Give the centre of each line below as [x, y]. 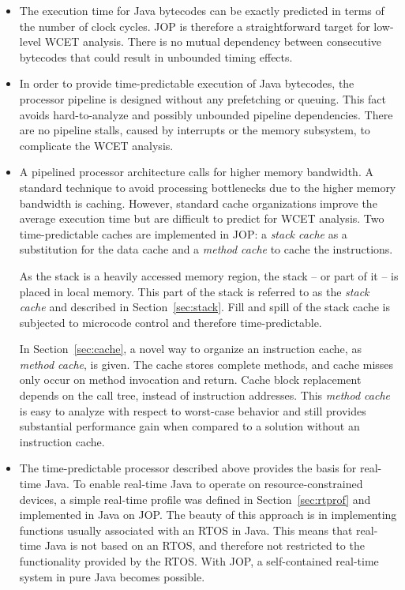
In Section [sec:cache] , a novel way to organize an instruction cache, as [190, 349]
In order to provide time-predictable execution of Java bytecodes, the [187, 83]
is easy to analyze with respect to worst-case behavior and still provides [193, 410]
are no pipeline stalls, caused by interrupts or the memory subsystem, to [195, 130]
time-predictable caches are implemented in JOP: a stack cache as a [183, 233]
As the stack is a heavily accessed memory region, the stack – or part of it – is [209, 275]
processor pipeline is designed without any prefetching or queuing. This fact [202, 98]
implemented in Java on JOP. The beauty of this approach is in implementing [208, 515]
